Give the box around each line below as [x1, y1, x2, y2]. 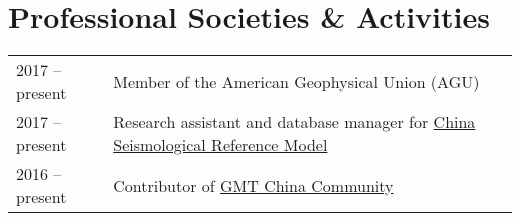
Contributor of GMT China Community [113, 173, 394, 197]
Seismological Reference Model [113, 133, 328, 157]
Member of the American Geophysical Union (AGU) [113, 69, 480, 93]
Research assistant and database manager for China [113, 110, 476, 134]
